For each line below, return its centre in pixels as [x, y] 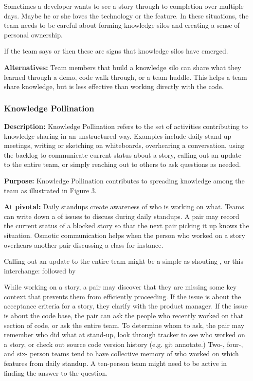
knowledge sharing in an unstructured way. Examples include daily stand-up [118, 136]
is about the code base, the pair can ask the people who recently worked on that [124, 316]
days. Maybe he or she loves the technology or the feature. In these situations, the [126, 15]
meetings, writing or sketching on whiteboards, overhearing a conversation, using [124, 145]
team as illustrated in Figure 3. [50, 190]
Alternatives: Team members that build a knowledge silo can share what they [123, 67]
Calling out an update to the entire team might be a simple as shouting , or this [124, 261]
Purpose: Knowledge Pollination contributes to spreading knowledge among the [124, 180]
